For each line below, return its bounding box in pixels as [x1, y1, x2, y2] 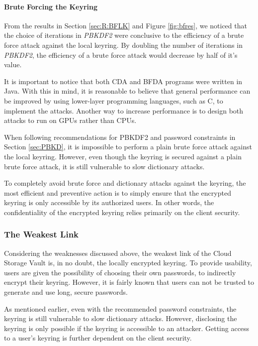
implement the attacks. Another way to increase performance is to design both [4, 105, 244, 115]
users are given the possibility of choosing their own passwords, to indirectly [4, 267, 236, 277]
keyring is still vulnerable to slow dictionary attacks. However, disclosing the [4, 313, 237, 324]
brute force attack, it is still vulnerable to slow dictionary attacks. [4, 161, 205, 171]
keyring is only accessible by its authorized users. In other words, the [4, 197, 214, 208]
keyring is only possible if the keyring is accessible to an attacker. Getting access [4, 323, 250, 333]
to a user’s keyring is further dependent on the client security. [4, 333, 192, 343]
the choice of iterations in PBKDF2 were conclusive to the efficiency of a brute [4, 30, 244, 40]
